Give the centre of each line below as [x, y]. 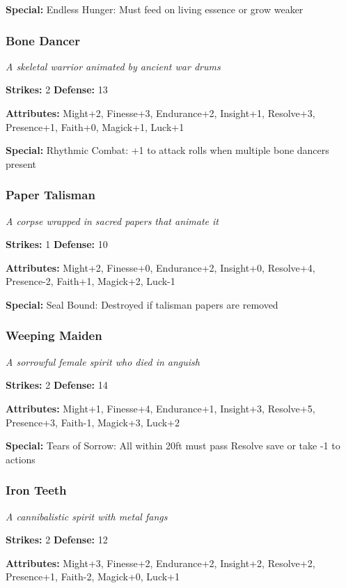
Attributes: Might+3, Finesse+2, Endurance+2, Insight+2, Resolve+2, [160, 563]
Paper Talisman [50, 195]
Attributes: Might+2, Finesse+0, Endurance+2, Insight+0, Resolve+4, [160, 267]
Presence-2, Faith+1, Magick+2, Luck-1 [91, 281]
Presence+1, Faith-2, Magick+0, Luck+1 [93, 577]
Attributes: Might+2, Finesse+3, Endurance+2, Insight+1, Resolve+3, [160, 113]
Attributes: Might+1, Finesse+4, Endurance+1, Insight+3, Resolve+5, [160, 408]
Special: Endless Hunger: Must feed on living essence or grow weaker [155, 9]
